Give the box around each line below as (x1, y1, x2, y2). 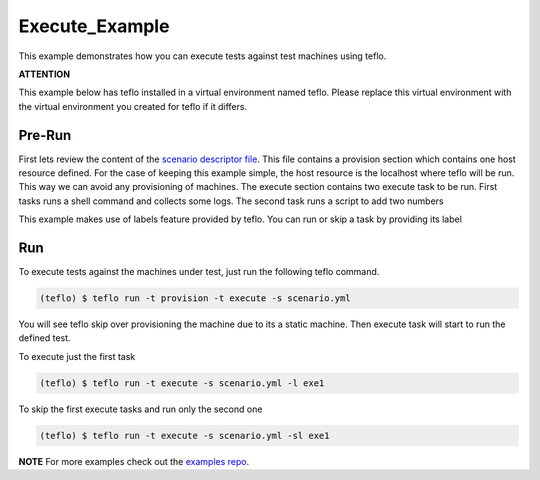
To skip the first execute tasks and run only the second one (18, 403, 263, 415)
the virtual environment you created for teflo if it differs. (18, 100, 248, 112)
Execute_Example (18, 15, 170, 37)
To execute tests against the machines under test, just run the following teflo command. (18, 266, 380, 278)
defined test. (18, 332, 71, 344)
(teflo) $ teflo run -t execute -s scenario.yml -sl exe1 (39, 430, 330, 441)
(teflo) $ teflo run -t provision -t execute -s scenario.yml (39, 293, 351, 304)
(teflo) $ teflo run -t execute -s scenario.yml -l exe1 (39, 377, 325, 389)
